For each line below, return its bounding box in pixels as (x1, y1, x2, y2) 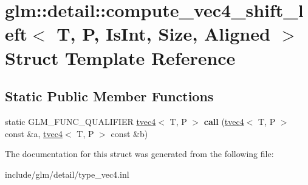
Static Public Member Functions (5, 87, 214, 106)
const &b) (111, 127, 148, 140)
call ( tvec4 (204, 115, 244, 127)
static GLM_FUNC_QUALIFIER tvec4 (5, 115, 156, 127)
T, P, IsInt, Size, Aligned (56, 21, 270, 46)
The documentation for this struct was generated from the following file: (5, 147, 274, 160)
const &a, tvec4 (5, 127, 63, 140)
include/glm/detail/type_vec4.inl (5, 167, 129, 180)
